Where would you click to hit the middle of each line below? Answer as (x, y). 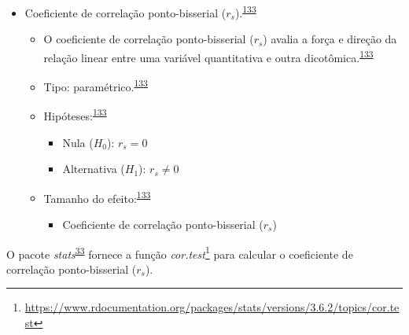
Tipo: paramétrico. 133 (96, 85)
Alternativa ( (94, 169)
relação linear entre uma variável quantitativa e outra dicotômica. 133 (208, 56)
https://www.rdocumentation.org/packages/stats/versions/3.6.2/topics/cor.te (212, 307)
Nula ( (78, 142)
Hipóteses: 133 (75, 114)
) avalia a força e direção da (330, 39)
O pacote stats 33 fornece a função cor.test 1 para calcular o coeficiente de (180, 252)
